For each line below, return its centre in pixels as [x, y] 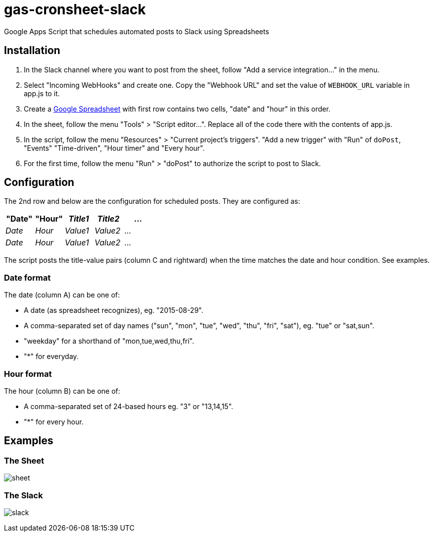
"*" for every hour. [54, 421]
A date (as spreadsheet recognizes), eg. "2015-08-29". [114, 310]
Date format [27, 277]
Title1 [79, 219]
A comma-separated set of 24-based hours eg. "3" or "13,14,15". [129, 406]
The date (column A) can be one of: [62, 295]
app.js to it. [42, 93]
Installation [32, 51]
